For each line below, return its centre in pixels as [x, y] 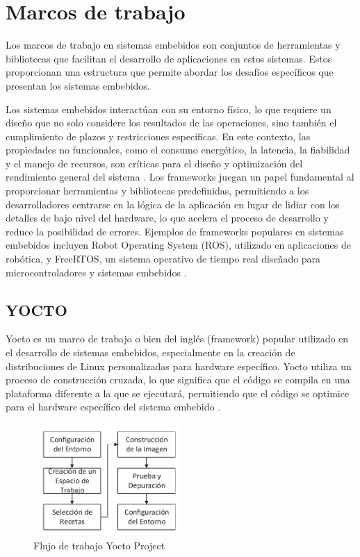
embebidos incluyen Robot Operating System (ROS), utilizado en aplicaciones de [178, 245]
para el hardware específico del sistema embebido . [113, 407]
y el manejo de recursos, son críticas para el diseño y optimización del [154, 163]
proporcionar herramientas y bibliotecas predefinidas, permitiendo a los [157, 191]
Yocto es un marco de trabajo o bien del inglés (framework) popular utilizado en [177, 339]
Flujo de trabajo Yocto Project [99, 545]
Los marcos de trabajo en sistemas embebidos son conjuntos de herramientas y [173, 45]
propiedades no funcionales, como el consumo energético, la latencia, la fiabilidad [178, 150]
